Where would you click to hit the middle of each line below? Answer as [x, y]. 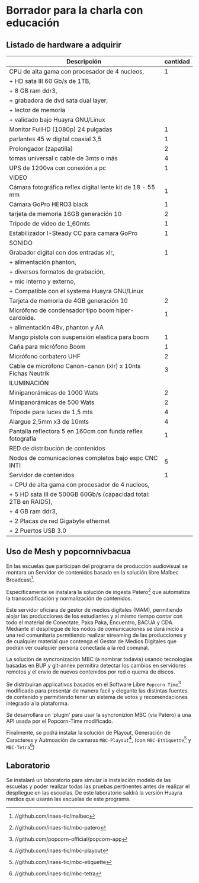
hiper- [125, 310]
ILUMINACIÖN [29, 383]
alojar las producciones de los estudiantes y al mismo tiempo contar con [94, 616]
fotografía [23, 439]
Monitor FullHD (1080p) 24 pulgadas [61, 129]
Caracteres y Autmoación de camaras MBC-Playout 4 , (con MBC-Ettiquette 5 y [99, 739]
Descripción [84, 61]
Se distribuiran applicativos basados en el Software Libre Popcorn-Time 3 [94, 684]
